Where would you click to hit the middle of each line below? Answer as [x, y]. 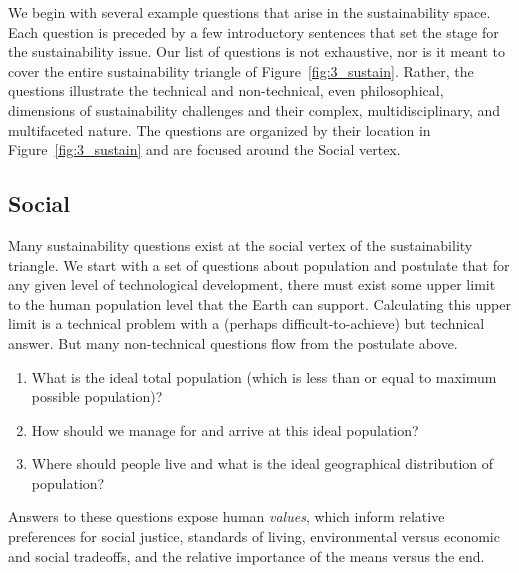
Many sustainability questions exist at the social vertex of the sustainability [240, 244]
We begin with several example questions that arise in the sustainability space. [249, 12]
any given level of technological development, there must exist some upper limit [252, 284]
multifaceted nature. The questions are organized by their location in [219, 129]
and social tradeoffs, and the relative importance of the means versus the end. [246, 555]
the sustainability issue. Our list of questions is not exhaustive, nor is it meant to [257, 51]
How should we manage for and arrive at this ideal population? [225, 429]
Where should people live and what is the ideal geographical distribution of [262, 463]
